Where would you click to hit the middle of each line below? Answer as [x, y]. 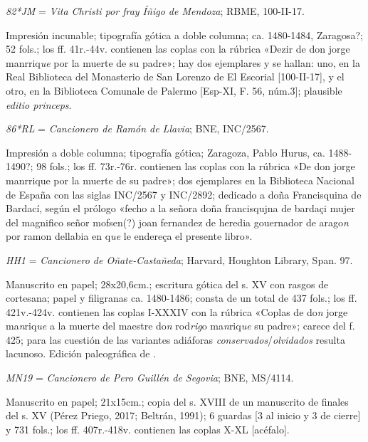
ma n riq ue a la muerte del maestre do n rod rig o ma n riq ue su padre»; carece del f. [180, 326]
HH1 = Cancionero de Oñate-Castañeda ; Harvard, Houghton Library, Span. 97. [179, 259]
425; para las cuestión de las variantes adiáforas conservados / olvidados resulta [175, 339]
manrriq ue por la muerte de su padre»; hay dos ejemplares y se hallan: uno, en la [183, 62]
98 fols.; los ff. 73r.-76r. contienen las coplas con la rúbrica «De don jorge [196, 166]
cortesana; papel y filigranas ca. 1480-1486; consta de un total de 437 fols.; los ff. [182, 298]
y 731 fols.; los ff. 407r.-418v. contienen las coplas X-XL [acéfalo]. [148, 429]
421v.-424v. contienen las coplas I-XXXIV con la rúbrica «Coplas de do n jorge [177, 311]
